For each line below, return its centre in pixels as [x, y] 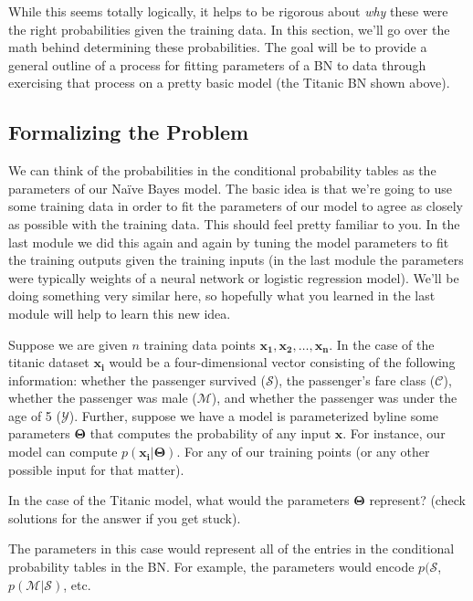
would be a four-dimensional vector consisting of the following [282, 362]
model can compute [63, 452]
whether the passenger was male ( [103, 398]
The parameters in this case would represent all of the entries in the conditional [231, 548]
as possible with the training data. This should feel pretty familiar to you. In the [234, 223]
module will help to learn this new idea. [120, 313]
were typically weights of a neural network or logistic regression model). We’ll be [234, 277]
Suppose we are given [68, 344]
